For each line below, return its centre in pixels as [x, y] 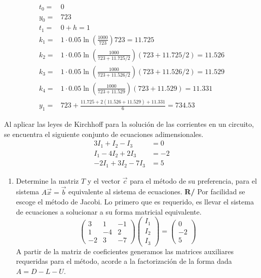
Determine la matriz [47, 180]
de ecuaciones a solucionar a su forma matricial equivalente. [109, 211]
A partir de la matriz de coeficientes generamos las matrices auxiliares [125, 251]
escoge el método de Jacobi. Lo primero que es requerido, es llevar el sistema [135, 202]
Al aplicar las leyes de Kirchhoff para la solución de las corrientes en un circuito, [129, 124]
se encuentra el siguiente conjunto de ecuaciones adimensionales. [104, 134]
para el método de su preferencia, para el [193, 180]
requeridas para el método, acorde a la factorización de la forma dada [124, 261]
